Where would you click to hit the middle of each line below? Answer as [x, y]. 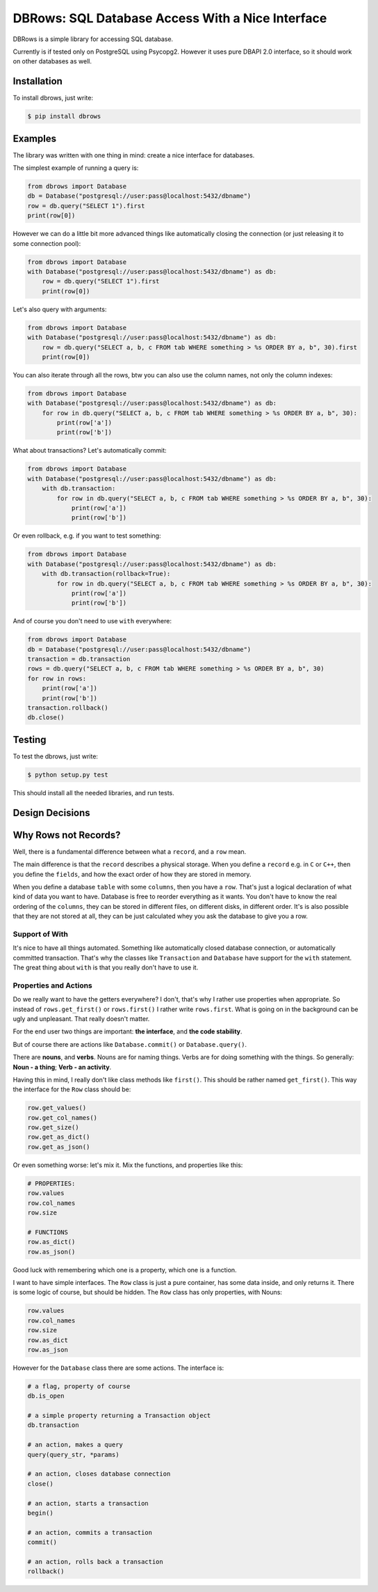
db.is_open [46, 1396]
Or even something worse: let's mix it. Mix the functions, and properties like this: [128, 1165]
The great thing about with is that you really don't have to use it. [106, 967]
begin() [40, 1513]
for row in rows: [57, 678]
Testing [30, 739]
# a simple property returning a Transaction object [119, 1416]
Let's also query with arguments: [60, 309]
